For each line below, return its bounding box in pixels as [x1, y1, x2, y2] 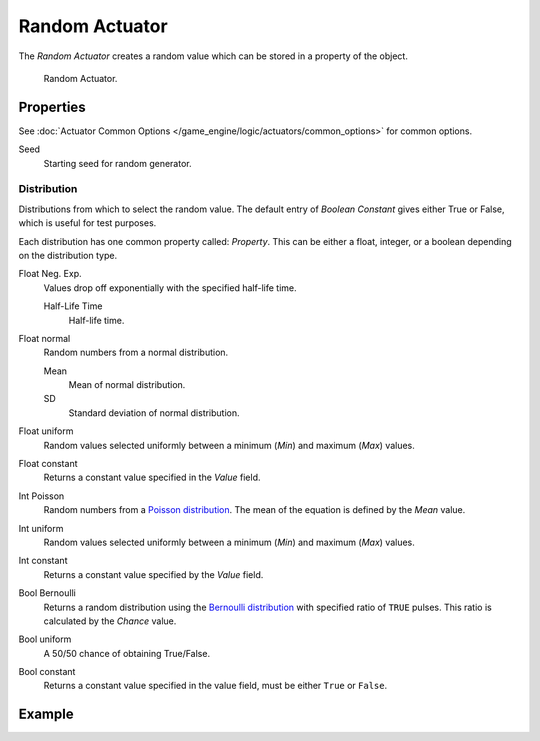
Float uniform [18, 425, 74, 437]
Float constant [18, 458, 78, 470]
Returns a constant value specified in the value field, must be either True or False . [43, 680, 388, 692]
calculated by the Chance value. [43, 615, 177, 627]
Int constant [18, 555, 68, 567]
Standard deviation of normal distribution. [68, 406, 240, 419]
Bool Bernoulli [18, 587, 77, 599]
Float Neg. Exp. [18, 268, 82, 280]
